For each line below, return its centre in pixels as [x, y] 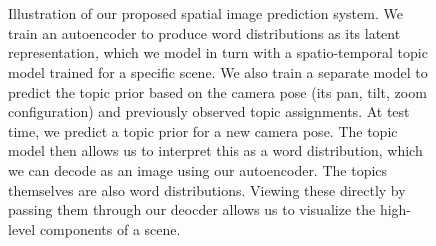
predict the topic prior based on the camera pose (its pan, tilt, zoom [217, 91]
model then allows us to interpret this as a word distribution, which [215, 150]
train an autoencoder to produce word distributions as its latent [204, 32]
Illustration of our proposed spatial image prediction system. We [205, 13]
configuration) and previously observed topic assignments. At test [209, 111]
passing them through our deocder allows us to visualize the [192, 209]
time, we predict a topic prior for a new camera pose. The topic [203, 130]
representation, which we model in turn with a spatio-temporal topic [218, 52]
